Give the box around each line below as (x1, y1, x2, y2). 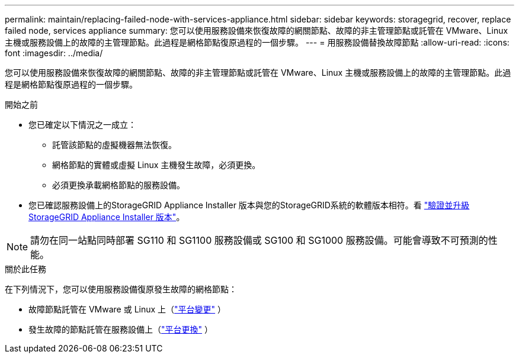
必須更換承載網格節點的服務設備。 (52, 180, 185, 190)
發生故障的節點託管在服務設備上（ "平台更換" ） (28, 324, 213, 334)
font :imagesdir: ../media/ (5, 48, 103, 58)
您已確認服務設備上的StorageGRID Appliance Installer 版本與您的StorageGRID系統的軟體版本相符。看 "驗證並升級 (28, 200, 470, 210)
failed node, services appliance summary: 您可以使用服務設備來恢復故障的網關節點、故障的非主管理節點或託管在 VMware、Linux (5, 25, 508, 36)
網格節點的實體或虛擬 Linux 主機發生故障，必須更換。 (52, 160, 261, 170)
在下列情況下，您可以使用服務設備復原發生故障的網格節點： (5, 284, 237, 294)
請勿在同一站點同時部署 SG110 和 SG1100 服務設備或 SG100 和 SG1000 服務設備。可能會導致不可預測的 (30, 234, 488, 246)
